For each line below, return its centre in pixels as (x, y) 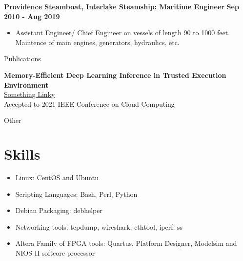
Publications (22, 59)
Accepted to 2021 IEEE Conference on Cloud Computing (89, 104)
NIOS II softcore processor (55, 253)
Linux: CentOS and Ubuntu (57, 178)
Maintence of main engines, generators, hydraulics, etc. (97, 42)
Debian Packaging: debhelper (59, 210)
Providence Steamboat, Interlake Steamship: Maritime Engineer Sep (121, 6)
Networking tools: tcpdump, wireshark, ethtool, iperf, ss (99, 226)
